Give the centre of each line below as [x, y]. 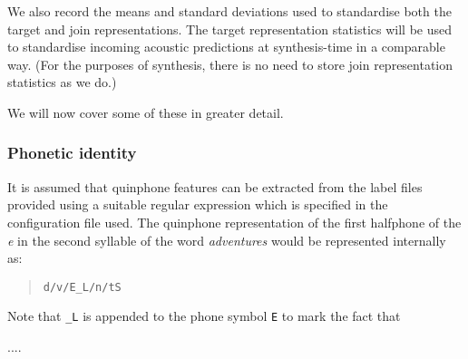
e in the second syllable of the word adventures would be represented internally [227, 240]
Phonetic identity [72, 153]
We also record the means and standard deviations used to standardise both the [229, 11]
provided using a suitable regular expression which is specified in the [198, 204]
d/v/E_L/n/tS [82, 287]
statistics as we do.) [62, 82]
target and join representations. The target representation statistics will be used [229, 29]
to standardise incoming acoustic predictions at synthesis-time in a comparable [226, 47]
